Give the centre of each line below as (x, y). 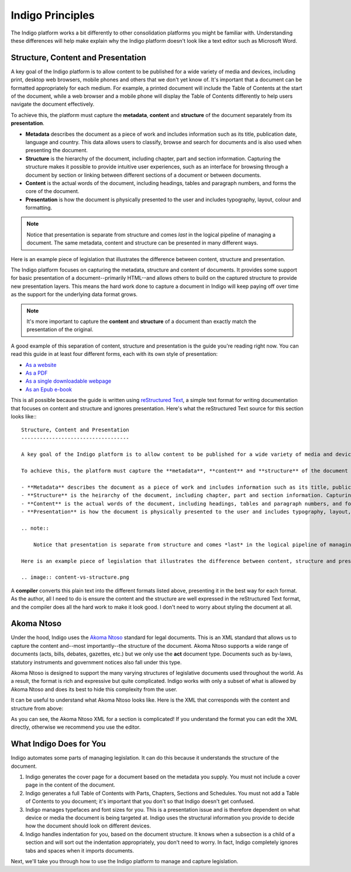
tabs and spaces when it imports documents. (80, 850)
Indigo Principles (53, 15)
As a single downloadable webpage (68, 381)
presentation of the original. (60, 329)
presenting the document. (56, 150)
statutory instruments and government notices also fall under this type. (96, 662)
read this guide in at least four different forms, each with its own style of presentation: (114, 354)
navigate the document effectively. (53, 104)
